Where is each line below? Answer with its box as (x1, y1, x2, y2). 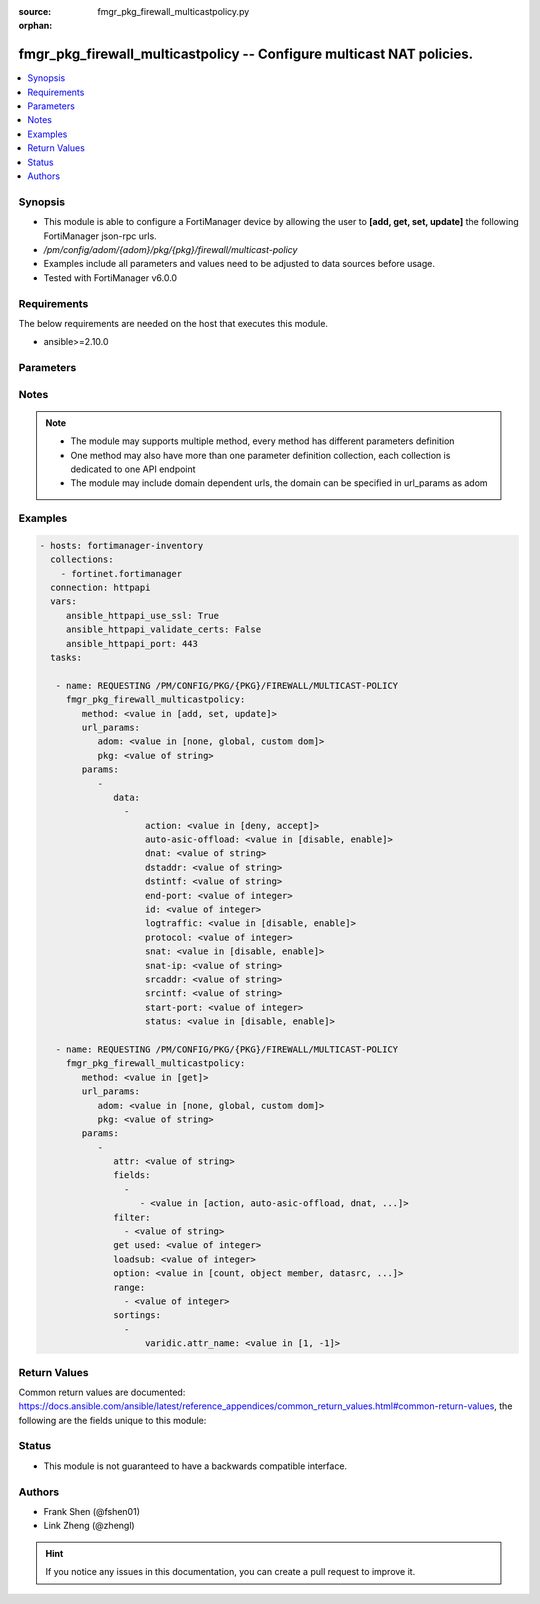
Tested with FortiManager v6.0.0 (43, 271, 178, 284)
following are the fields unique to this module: (18, 1414, 207, 1426)
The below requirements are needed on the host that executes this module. (18, 317, 329, 329)
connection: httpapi (50, 582, 151, 594)
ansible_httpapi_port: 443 (65, 638, 199, 649)
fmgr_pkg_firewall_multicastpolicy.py (97, 6, 250, 17)
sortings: (113, 1310, 162, 1321)
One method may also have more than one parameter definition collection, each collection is (70, 449, 451, 461)
